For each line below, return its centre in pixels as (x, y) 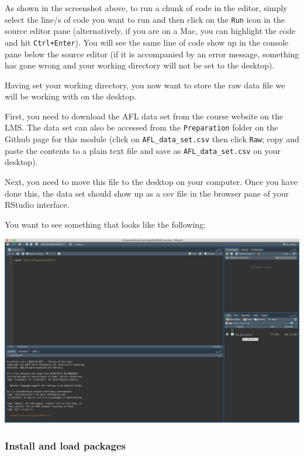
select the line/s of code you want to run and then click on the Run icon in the (145, 19)
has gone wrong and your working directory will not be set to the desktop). (140, 65)
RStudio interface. (37, 205)
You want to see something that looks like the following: (105, 224)
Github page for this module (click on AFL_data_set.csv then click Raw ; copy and (152, 139)
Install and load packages (65, 445)
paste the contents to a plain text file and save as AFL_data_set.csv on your (143, 150)
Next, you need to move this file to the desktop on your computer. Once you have (151, 182)
